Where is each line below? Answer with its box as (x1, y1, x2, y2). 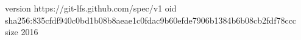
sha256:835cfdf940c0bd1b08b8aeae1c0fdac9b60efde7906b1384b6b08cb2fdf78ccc (5, 13, 297, 26)
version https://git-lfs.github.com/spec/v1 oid (5, 2, 177, 14)
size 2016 (5, 25, 38, 38)
